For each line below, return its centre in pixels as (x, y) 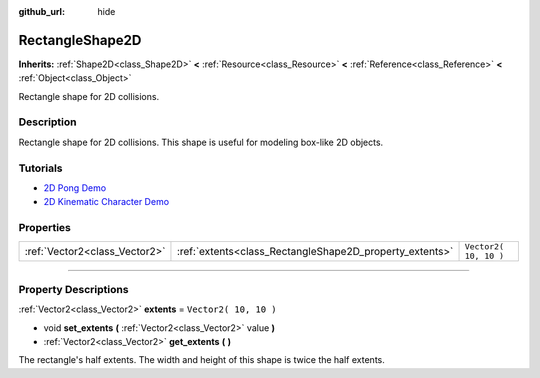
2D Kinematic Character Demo (106, 202)
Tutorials (41, 168)
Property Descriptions (73, 289)
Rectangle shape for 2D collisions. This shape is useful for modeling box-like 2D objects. (201, 142)
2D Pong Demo (75, 187)
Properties (45, 228)
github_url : (41, 11)
